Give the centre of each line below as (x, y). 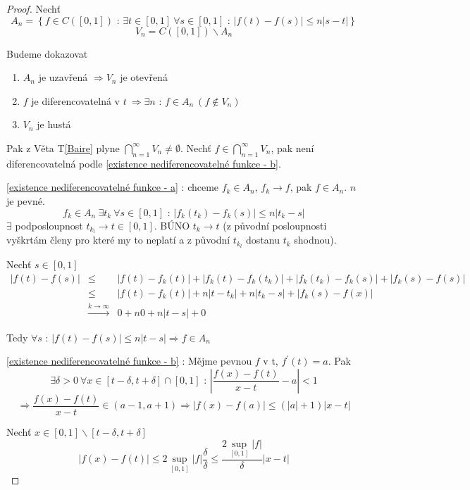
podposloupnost (49, 225)
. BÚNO (172, 225)
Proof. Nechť (33, 8)
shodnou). (315, 240)
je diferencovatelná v (75, 100)
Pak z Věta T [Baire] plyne (63, 147)
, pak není (292, 147)
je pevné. (26, 200)
